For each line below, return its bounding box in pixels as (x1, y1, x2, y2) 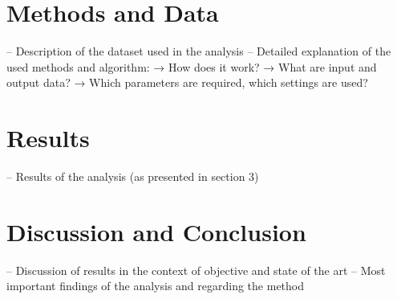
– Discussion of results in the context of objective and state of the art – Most (6, 261, 386, 278)
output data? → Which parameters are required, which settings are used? (6, 74, 368, 91)
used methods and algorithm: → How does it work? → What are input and (6, 58, 377, 75)
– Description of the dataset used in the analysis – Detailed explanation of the (6, 43, 391, 59)
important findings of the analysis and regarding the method (6, 277, 305, 294)
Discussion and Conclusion (6, 215, 306, 248)
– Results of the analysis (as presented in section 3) (6, 168, 259, 185)
